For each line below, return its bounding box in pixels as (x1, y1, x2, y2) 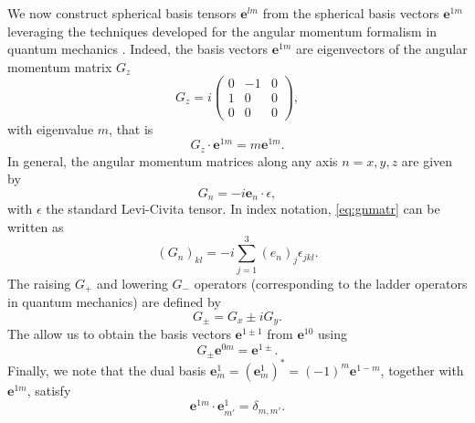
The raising (7, 273, 71, 292)
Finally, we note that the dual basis (7, 360, 206, 379)
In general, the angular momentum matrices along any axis (7, 151, 338, 170)
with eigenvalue (7, 119, 94, 138)
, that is (109, 119, 153, 138)
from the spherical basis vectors (262, 4, 439, 22)
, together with (380, 360, 464, 379)
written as (7, 217, 64, 236)
